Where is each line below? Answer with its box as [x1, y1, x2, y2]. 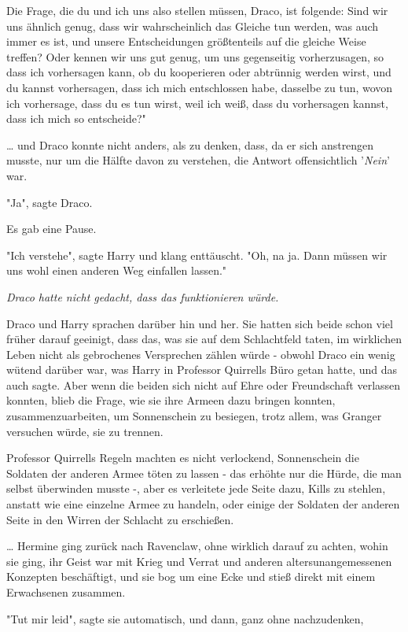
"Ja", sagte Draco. [6, 194, 93, 210]
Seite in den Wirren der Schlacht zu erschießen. [6, 511, 234, 527]
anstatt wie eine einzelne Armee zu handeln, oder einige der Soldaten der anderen [6, 496, 400, 512]
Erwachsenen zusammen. [6, 584, 126, 600]
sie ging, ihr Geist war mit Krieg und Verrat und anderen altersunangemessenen [6, 553, 392, 569]
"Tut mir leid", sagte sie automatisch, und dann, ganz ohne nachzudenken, [6, 610, 364, 626]
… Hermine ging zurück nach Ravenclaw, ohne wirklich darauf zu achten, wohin [6, 538, 388, 554]
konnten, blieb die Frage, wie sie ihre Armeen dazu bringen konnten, [6, 392, 336, 408]
